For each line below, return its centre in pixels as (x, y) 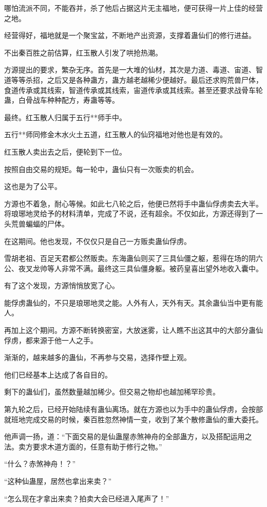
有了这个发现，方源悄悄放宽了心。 (62, 285)
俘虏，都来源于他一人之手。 (51, 340)
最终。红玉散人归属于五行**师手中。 (65, 117)
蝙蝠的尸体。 (47, 223)
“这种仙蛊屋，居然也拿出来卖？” (58, 481)
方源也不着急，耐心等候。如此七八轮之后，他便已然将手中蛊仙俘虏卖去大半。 (133, 203)
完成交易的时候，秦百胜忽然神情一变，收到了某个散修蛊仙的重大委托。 (144, 419)
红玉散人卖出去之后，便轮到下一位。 (65, 151)
